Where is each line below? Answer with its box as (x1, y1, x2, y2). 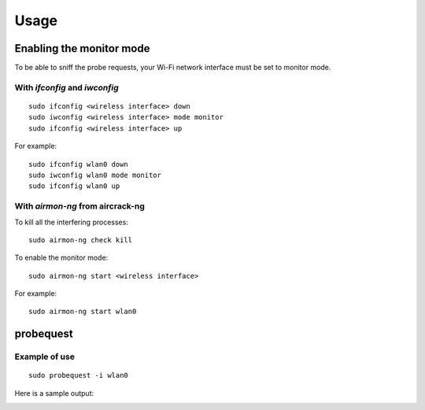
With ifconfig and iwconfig (14, 82, 120, 93)
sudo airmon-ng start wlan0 (28, 307, 137, 316)
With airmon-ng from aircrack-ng (14, 201, 145, 212)
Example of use (14, 351, 75, 362)
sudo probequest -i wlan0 (28, 371, 129, 380)
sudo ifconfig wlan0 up (28, 182, 120, 190)
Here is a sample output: (14, 388, 94, 397)
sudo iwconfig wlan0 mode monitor (28, 170, 161, 179)
